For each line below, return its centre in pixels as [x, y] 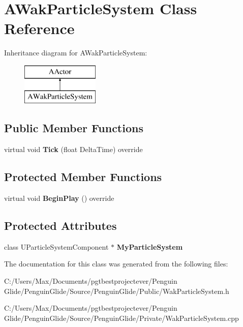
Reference [39, 28]
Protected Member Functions [83, 177]
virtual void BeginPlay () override [59, 198]
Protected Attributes [60, 226]
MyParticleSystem [150, 246]
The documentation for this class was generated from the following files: [116, 264]
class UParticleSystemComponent [56, 246]
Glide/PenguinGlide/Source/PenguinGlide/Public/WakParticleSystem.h [117, 291]
